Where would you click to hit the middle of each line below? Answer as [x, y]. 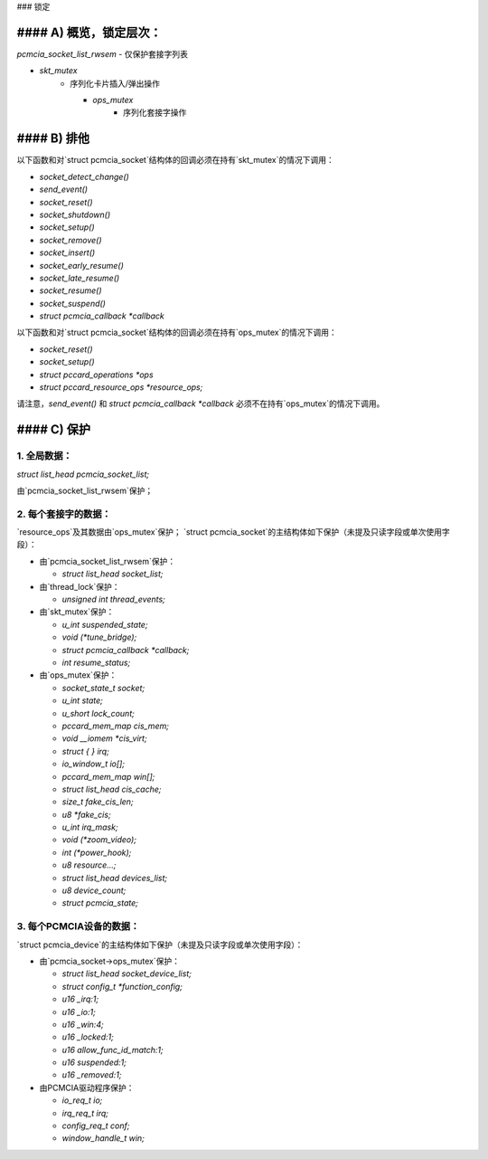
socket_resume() [70, 290]
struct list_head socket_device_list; [127, 974]
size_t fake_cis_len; [98, 802]
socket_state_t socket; [103, 688]
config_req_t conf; [96, 1126]
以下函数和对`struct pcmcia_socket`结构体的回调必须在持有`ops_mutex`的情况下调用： [177, 332]
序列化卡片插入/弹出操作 [115, 83]
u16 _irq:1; [80, 999]
